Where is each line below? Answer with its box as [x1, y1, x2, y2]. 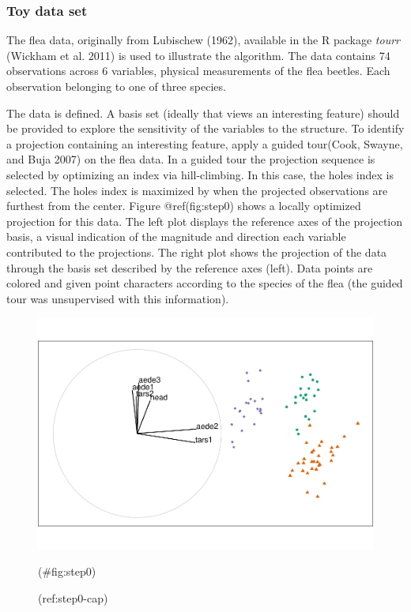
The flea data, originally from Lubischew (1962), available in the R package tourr [6, 32, 400, 48]
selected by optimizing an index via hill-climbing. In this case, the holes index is [6, 166, 394, 182]
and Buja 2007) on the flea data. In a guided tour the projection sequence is [6, 151, 375, 167]
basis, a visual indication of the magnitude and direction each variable [6, 228, 346, 245]
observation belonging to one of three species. [6, 78, 226, 94]
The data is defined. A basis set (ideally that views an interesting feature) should [6, 104, 400, 121]
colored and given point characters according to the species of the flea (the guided [6, 275, 403, 291]
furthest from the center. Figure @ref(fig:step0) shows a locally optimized [6, 197, 361, 214]
